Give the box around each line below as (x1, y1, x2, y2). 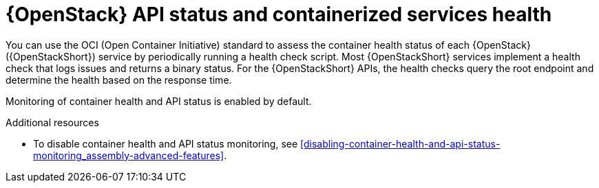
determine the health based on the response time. (6, 73, 232, 86)
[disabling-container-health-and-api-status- (300, 137, 501, 150)
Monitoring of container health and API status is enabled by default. (6, 95, 312, 107)
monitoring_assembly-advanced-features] (33, 149, 224, 161)
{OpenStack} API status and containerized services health (6, 3, 552, 26)
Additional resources (6, 116, 99, 128)
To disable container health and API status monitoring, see (33, 137, 298, 150)
